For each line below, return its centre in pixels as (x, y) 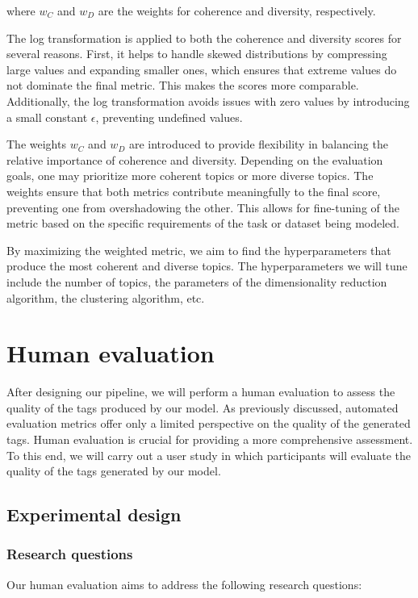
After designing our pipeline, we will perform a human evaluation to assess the (201, 392)
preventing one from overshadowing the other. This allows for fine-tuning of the (203, 207)
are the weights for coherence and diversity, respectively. (237, 10)
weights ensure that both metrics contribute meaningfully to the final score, (194, 191)
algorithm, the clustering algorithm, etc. (106, 297)
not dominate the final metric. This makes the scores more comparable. (183, 85)
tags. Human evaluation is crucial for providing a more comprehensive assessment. (210, 439)
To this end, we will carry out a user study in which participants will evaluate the (209, 455)
